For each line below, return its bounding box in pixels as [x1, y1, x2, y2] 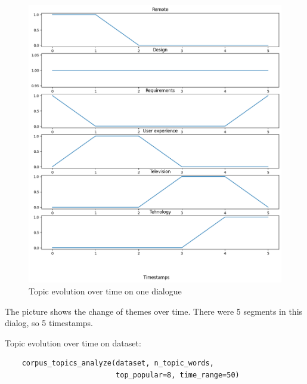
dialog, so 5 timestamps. [5, 317, 93, 329]
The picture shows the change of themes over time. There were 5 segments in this [5, 305, 303, 317]
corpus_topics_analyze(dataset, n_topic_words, [21, 359, 214, 368]
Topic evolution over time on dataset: [5, 336, 141, 349]
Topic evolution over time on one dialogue [29, 284, 182, 297]
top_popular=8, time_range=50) [116, 370, 240, 379]
